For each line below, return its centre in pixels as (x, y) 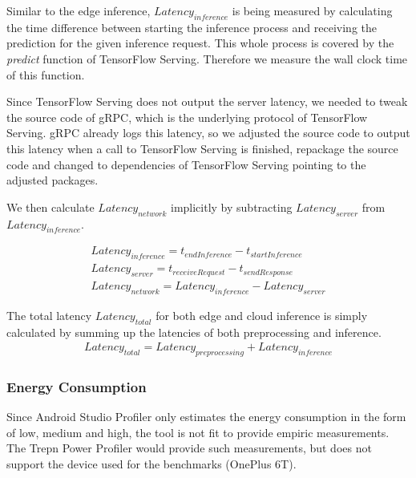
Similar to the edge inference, (79, 10)
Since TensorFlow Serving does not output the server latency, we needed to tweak (207, 101)
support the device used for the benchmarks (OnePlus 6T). (151, 464)
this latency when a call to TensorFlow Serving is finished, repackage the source (202, 148)
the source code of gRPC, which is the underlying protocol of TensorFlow (187, 117)
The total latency (49, 315)
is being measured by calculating (312, 10)
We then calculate (50, 207)
